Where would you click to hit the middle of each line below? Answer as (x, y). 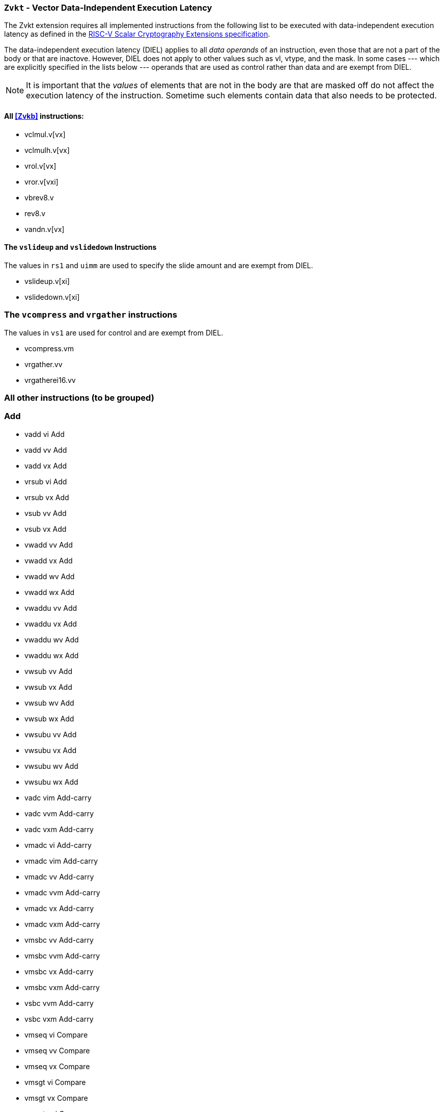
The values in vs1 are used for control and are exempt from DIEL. (114, 332)
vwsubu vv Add (51, 734)
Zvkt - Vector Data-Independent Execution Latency (108, 8)
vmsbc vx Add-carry (59, 971)
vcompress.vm (49, 348)
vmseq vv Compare (57, 1050)
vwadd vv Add (49, 545)
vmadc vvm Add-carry (62, 892)
